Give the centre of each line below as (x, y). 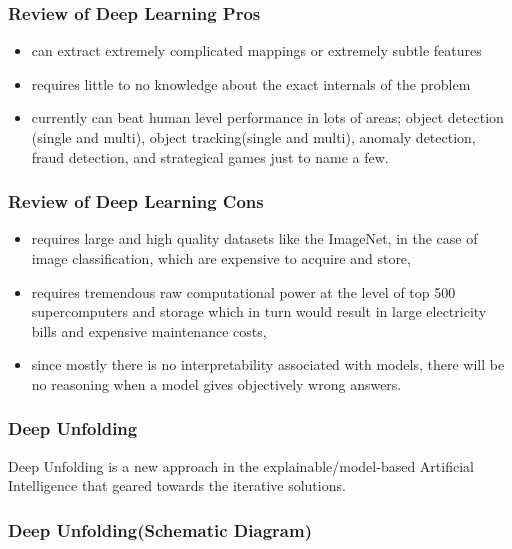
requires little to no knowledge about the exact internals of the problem (251, 83)
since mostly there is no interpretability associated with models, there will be (268, 364)
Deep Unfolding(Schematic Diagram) (160, 529)
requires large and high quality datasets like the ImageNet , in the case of (254, 238)
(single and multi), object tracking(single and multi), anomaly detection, (253, 137)
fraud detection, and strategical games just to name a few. (210, 156)
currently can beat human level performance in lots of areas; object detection (267, 117)
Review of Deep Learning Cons (136, 201)
